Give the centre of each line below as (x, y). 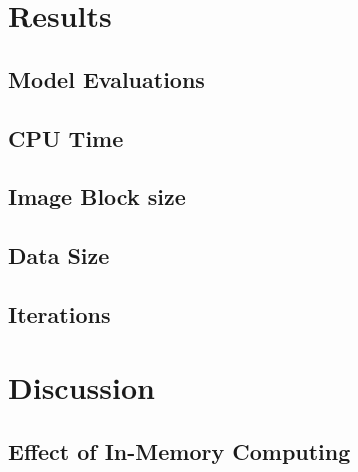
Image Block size (97, 196)
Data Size (59, 255)
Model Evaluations (106, 78)
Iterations (59, 313)
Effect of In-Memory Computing (179, 451)
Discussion (81, 387)
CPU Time (66, 137)
